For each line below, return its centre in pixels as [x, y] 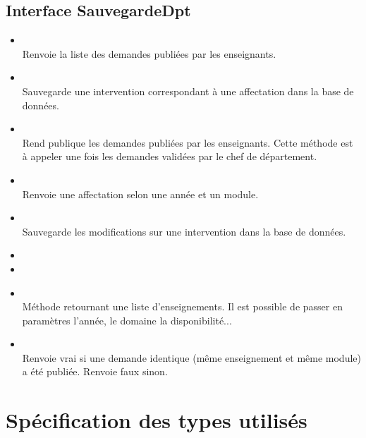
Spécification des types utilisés [157, 420]
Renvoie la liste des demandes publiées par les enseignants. [149, 53]
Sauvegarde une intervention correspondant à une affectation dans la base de [188, 91]
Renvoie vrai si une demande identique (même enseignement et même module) [191, 357]
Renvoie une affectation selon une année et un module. [140, 194]
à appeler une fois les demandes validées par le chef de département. [170, 156]
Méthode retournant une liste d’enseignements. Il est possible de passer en [182, 306]
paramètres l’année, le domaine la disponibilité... [127, 320]
